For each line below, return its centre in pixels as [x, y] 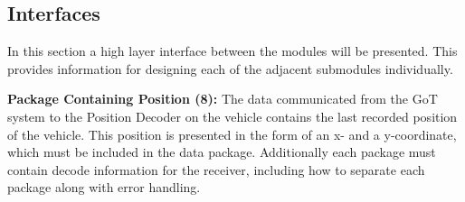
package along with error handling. [104, 187]
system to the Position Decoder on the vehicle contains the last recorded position [232, 116]
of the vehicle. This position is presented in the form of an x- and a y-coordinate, [232, 134]
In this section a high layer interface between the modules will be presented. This [232, 51]
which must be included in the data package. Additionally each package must [222, 152]
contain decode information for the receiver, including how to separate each [216, 169]
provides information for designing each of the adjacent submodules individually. [230, 68]
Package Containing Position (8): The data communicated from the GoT [223, 99]
